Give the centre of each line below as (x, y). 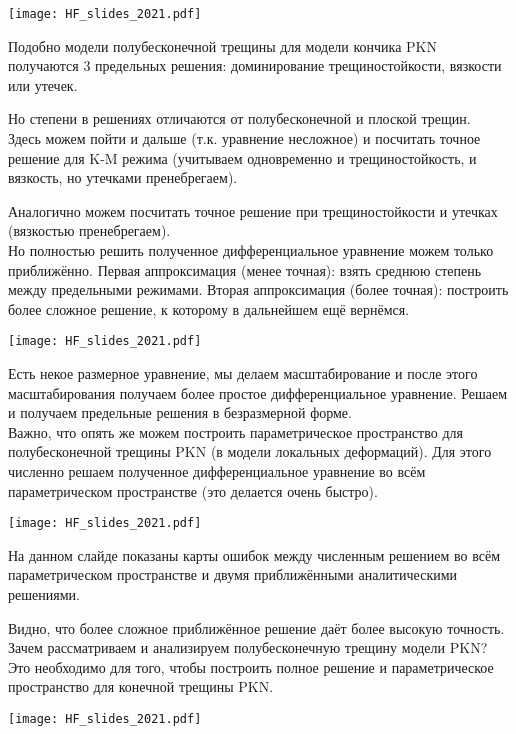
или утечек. (43, 84)
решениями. (44, 594)
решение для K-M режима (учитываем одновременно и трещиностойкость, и (242, 157)
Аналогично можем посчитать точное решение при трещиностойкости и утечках (253, 210)
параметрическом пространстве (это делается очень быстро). (193, 490)
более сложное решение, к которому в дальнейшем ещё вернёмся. (209, 308)
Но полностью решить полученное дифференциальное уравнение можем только (251, 250)
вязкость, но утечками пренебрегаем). (123, 177)
